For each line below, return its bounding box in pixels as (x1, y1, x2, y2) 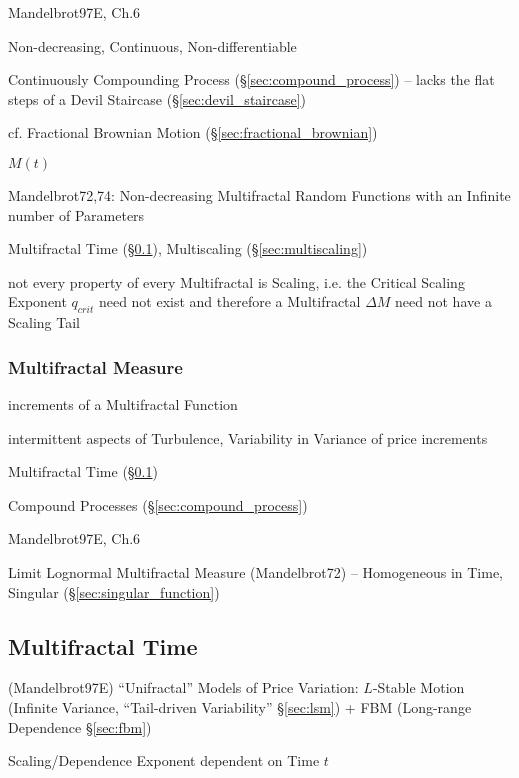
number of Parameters (8, 204, 145, 225)
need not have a (395, 291, 492, 312)
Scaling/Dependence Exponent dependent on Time (8, 750, 320, 771)
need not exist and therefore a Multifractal (98, 291, 361, 312)
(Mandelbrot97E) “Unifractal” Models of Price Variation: (8, 677, 359, 698)
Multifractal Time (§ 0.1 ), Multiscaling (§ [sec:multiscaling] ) (8, 238, 368, 259)
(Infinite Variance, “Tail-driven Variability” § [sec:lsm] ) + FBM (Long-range (8, 696, 472, 717)
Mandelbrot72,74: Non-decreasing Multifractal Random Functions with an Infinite (8, 184, 511, 205)
